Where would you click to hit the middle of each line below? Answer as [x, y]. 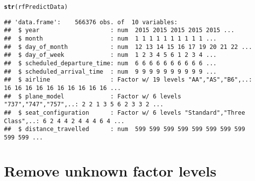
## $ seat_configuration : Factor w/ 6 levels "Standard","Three [125, 113]
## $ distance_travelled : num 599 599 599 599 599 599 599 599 [125, 129]
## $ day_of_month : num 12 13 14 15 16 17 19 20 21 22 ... [128, 47]
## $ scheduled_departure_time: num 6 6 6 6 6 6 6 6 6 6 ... [110, 63]
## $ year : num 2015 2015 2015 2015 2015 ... [119, 30]
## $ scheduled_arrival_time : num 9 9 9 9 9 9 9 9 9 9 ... [110, 71]
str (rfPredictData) [36, 7]
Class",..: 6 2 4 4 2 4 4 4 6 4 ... [64, 121]
